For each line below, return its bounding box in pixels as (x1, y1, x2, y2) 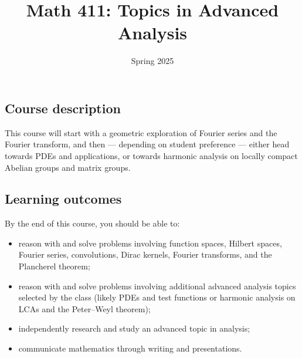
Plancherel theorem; (18, 260, 90, 272)
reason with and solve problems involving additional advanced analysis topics (18, 279, 296, 292)
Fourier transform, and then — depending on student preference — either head (5, 138, 290, 150)
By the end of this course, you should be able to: (5, 217, 180, 229)
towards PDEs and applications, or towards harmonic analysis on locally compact (5, 149, 298, 161)
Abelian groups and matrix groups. (5, 161, 131, 173)
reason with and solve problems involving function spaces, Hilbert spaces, (18, 237, 282, 249)
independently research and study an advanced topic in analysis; (18, 322, 250, 335)
